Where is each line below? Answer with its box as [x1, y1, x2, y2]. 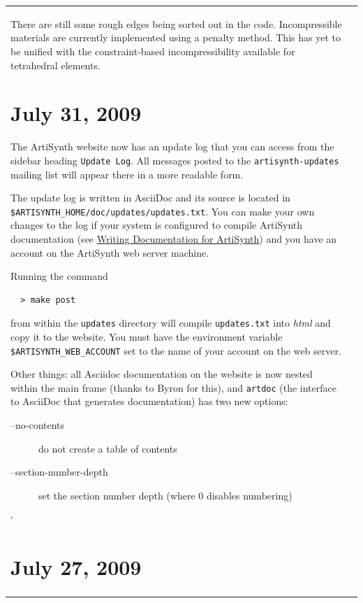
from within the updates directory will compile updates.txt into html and [10, 315, 331, 330]
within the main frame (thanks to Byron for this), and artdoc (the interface [10, 380, 336, 395]
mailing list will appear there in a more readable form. [10, 166, 244, 181]
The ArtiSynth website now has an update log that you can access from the [10, 139, 334, 154]
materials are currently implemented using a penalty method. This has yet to [10, 30, 341, 45]
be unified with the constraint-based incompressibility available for [10, 43, 295, 58]
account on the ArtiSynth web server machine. [10, 245, 209, 260]
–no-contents [10, 418, 65, 432]
